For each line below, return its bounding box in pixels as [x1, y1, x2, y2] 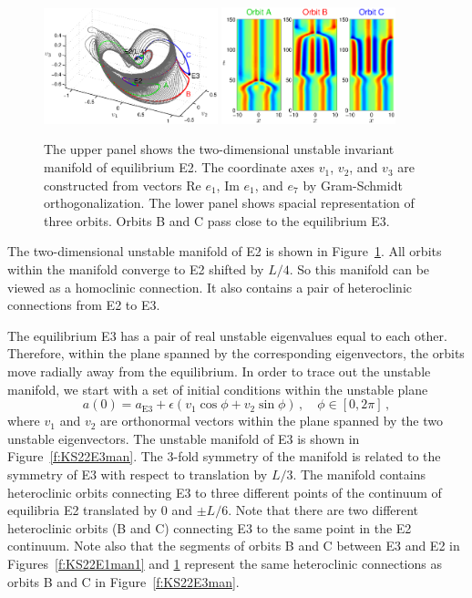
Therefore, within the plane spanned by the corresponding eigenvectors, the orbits [7, 344, 465, 363]
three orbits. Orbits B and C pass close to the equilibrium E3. [44, 211, 390, 230]
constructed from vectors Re [44, 175, 201, 194]
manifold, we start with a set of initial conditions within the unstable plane [7, 379, 428, 398]
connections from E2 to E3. [7, 295, 160, 314]
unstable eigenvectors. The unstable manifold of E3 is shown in [7, 428, 360, 448]
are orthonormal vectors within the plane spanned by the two [100, 411, 444, 430]
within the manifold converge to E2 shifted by [7, 260, 264, 279]
